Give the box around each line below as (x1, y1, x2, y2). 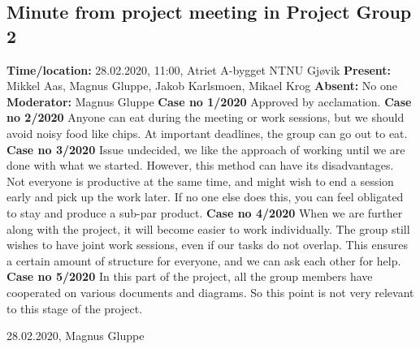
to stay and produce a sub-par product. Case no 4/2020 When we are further (6, 204, 403, 221)
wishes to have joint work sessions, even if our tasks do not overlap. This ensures (6, 236, 409, 253)
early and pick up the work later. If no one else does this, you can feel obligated (6, 188, 404, 205)
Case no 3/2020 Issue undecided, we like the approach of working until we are (6, 140, 405, 157)
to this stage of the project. (6, 299, 143, 317)
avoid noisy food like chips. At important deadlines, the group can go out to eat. (6, 124, 408, 141)
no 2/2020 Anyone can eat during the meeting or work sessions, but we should (6, 109, 405, 126)
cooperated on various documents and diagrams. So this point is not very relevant (6, 283, 414, 300)
